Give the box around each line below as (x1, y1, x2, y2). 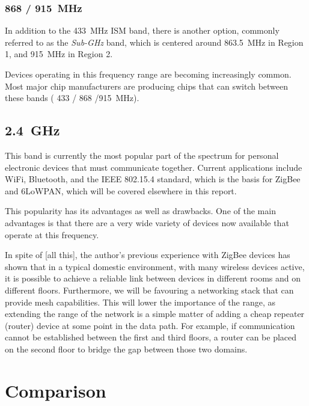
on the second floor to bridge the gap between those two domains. (5, 342, 248, 355)
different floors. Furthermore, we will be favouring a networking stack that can (5, 283, 294, 296)
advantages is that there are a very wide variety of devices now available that (5, 216, 289, 229)
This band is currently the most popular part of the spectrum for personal (5, 149, 279, 161)
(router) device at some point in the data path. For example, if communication (5, 319, 295, 331)
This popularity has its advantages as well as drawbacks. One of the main (5, 205, 276, 217)
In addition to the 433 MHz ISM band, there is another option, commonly (5, 24, 280, 37)
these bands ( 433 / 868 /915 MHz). (5, 91, 139, 104)
